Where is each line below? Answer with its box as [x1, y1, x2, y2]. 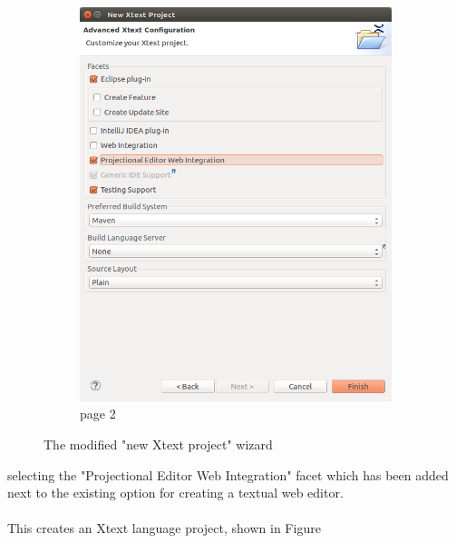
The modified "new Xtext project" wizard [44, 434, 273, 453]
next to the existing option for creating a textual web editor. [7, 483, 344, 502]
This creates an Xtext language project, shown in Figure [7, 518, 321, 538]
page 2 [80, 404, 116, 423]
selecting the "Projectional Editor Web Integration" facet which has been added [7, 465, 449, 484]
